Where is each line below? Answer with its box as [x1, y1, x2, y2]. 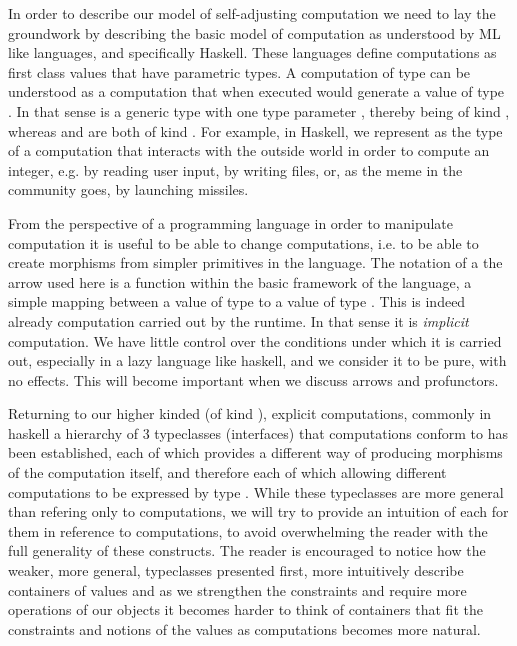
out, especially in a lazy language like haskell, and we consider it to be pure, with [8, 350, 507, 371]
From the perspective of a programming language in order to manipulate [8, 212, 454, 233]
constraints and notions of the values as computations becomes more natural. [8, 618, 481, 639]
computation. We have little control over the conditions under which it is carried [8, 330, 502, 351]
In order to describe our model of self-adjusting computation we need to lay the [8, 3, 496, 23]
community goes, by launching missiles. [8, 179, 249, 200]
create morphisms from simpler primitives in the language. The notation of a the [8, 252, 503, 273]
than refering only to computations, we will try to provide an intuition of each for [8, 501, 509, 522]
